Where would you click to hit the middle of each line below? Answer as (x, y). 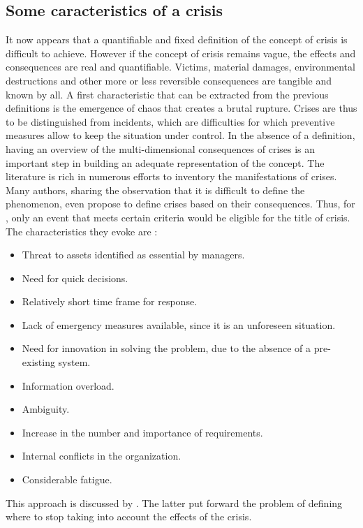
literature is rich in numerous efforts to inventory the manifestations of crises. (171, 176)
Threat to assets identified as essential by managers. (133, 255)
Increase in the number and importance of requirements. (142, 432)
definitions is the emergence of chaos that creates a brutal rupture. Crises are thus (181, 108)
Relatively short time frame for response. (110, 301)
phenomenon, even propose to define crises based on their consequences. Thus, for (180, 204)
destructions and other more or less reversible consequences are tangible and (169, 80)
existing (38, 362)
